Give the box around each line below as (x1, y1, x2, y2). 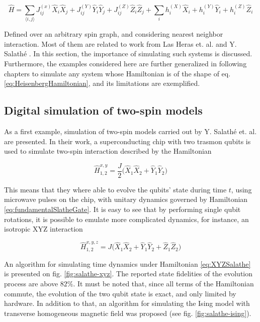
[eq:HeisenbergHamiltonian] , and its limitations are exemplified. (4, 78, 200, 88)
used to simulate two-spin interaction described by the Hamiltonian (4, 146, 212, 156)
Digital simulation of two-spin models (4, 102, 203, 118)
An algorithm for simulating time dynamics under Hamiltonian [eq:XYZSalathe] (4, 258, 251, 269)
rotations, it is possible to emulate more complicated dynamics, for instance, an (4, 213, 249, 224)
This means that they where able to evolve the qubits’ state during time (4, 184, 227, 194)
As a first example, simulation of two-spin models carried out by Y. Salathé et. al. (4, 126, 257, 136)
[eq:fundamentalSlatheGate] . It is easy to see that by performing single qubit (4, 203, 241, 214)
